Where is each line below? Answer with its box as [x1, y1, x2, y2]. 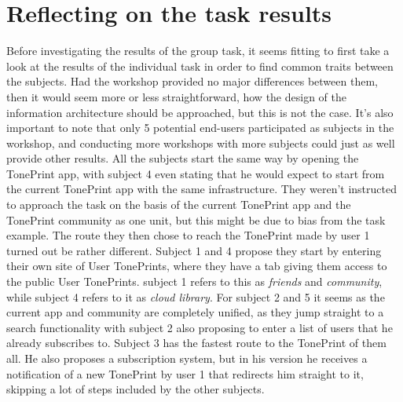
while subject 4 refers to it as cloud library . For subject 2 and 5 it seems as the [6, 288, 385, 305]
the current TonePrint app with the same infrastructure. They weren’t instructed [6, 181, 397, 197]
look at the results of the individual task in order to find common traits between [6, 57, 394, 74]
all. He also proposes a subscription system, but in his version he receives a [6, 350, 368, 366]
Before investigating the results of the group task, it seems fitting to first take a [6, 42, 390, 59]
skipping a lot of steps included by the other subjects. [6, 381, 265, 397]
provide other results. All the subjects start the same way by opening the [6, 150, 359, 166]
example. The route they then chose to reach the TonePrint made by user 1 [6, 227, 370, 243]
